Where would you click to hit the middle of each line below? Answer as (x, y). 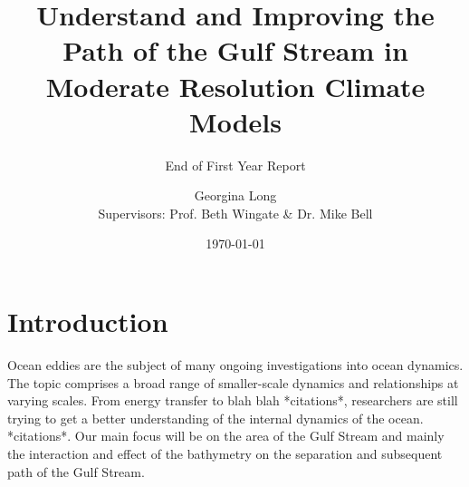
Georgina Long (235, 195)
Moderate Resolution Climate (235, 86)
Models (235, 121)
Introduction (88, 321)
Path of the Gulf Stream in (235, 50)
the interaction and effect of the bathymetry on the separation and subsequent (225, 453)
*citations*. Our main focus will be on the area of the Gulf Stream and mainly (226, 436)
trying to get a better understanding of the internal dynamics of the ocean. (215, 418)
